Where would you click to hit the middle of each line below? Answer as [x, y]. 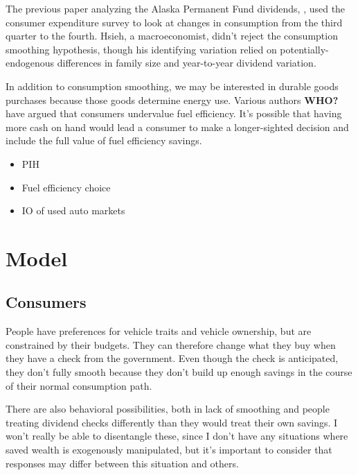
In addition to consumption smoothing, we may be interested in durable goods [172, 86]
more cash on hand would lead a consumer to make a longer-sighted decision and [177, 127]
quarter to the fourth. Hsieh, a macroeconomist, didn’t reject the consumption [172, 36]
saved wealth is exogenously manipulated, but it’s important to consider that [169, 450]
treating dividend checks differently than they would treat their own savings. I [172, 422]
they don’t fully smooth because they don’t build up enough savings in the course [179, 372]
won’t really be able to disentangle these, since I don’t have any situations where [177, 436]
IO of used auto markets [73, 210]
